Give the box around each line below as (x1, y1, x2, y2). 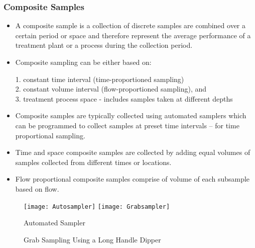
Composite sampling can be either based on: (15, 57, 152, 67)
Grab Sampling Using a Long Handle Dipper (24, 234, 161, 244)
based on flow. (15, 183, 59, 194)
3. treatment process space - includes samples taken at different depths (15, 93, 233, 104)
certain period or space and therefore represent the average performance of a (15, 30, 251, 40)
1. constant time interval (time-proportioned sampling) (15, 73, 184, 84)
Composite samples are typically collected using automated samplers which (15, 110, 246, 121)
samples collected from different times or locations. (15, 156, 172, 167)
